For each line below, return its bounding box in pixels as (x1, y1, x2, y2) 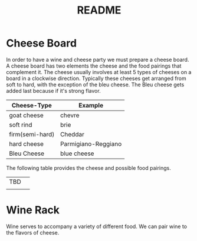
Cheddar (60, 130, 84, 138)
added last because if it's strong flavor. (6, 87, 101, 94)
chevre (60, 111, 80, 119)
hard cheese (9, 139, 44, 148)
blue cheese (60, 149, 94, 158)
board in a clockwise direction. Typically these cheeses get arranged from (6, 75, 187, 82)
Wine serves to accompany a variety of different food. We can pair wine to (6, 223, 188, 230)
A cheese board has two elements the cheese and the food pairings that (6, 62, 182, 69)
